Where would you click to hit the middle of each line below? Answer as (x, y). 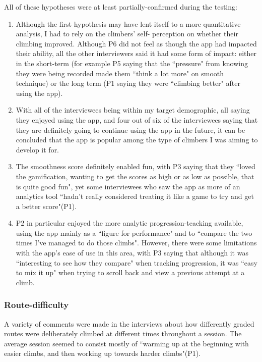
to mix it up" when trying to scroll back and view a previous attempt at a (130, 272)
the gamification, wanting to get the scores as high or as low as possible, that (135, 176)
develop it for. (38, 149)
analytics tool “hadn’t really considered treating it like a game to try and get (135, 196)
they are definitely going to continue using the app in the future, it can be (130, 130)
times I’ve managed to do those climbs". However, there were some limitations (136, 243)
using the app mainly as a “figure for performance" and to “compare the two (134, 232)
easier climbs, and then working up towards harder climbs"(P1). (103, 353)
